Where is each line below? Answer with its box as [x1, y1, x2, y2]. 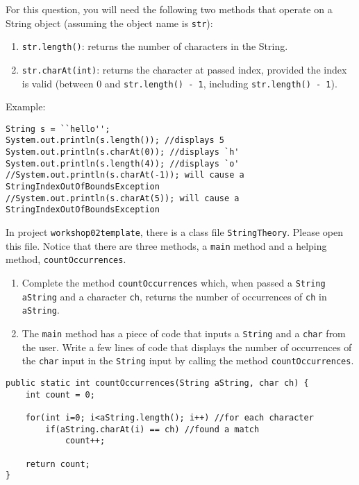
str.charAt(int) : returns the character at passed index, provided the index [22, 62, 347, 76]
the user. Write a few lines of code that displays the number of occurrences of [22, 339, 352, 354]
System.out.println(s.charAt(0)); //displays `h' [6, 147, 240, 158]
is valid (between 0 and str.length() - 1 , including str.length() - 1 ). [22, 76, 337, 90]
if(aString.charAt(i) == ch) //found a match [45, 424, 260, 434]
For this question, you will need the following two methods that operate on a [6, 2, 333, 16]
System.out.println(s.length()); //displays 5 [6, 135, 224, 146]
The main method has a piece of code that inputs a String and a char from [22, 326, 346, 340]
